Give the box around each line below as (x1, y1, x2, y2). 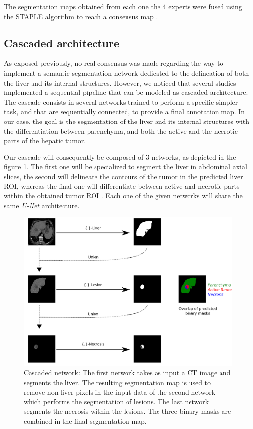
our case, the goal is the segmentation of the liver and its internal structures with (4, 116, 250, 126)
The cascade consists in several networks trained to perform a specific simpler (4, 96, 238, 107)
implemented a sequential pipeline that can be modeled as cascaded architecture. (4, 87, 248, 97)
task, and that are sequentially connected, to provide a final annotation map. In (4, 106, 245, 117)
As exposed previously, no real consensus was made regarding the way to (4, 58, 223, 68)
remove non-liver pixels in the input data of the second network (24, 387, 216, 397)
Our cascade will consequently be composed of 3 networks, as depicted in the (4, 152, 236, 162)
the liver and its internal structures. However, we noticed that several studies (4, 77, 236, 88)
